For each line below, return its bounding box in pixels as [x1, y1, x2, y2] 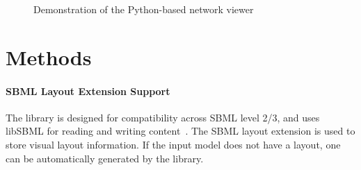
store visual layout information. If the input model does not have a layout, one [6, 137, 341, 151]
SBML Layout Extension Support [6, 83, 170, 98]
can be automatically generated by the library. [6, 151, 204, 165]
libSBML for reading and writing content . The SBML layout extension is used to [6, 124, 355, 138]
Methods [6, 42, 92, 71]
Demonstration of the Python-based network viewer [33, 2, 254, 16]
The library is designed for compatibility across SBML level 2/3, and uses [6, 110, 320, 124]
